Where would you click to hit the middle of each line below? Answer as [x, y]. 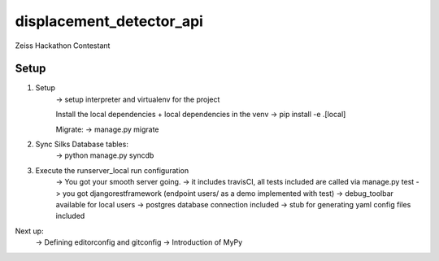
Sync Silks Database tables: [82, 144]
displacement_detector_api [109, 21]
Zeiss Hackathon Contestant [63, 46]
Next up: [29, 231]
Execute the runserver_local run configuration [112, 170]
